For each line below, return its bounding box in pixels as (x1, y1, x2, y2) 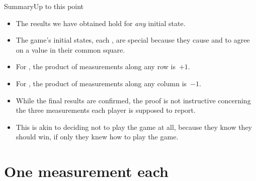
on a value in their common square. (16, 44, 125, 55)
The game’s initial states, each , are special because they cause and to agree (16, 35, 250, 45)
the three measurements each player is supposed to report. (16, 105, 196, 115)
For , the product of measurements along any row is (16, 61, 176, 72)
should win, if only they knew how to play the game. (16, 131, 179, 142)
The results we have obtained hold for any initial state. (16, 18, 186, 28)
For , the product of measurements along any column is (16, 78, 187, 88)
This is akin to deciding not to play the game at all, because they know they (16, 121, 252, 132)
